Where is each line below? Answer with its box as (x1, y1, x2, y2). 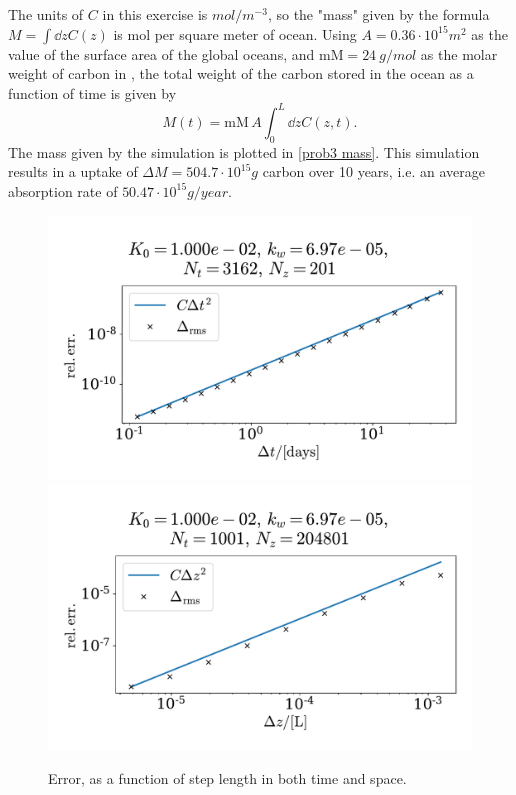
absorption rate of (8, 180, 118, 201)
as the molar (420, 43, 498, 64)
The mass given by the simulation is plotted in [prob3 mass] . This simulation (8, 141, 480, 162)
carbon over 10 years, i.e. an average (262, 161, 485, 182)
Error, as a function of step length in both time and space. (48, 767, 407, 788)
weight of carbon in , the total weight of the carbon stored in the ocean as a (8, 63, 474, 84)
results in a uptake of (8, 161, 138, 182)
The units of (8, 4, 84, 24)
